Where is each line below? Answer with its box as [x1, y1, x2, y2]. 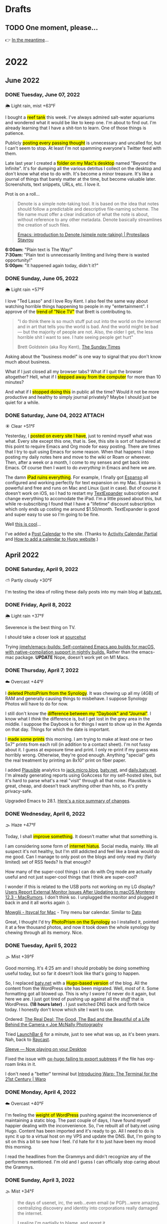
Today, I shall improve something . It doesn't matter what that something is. [5, 834, 159, 840]
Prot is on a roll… [5, 191, 40, 197]
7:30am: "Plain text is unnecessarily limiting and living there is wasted [5, 252, 150, 258]
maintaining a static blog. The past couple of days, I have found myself [5, 1117, 151, 1123]
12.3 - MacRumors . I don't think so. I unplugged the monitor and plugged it [5, 895, 158, 901]
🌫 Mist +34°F [5, 1188, 34, 1194]
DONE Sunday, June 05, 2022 [5, 275, 79, 282]
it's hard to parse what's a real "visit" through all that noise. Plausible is [5, 777, 151, 783]
